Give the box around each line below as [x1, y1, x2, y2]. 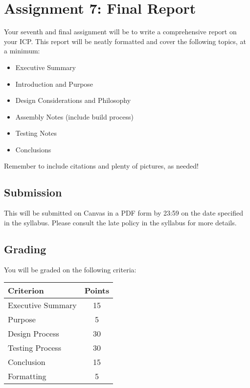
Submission [4, 185, 62, 200]
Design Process [8, 328, 59, 339]
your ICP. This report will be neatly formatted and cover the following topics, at [4, 36, 246, 46]
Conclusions [15, 144, 51, 154]
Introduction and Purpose [15, 78, 93, 89]
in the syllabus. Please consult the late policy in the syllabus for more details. [4, 217, 237, 227]
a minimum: [4, 46, 40, 56]
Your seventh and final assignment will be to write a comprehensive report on [4, 26, 237, 37]
